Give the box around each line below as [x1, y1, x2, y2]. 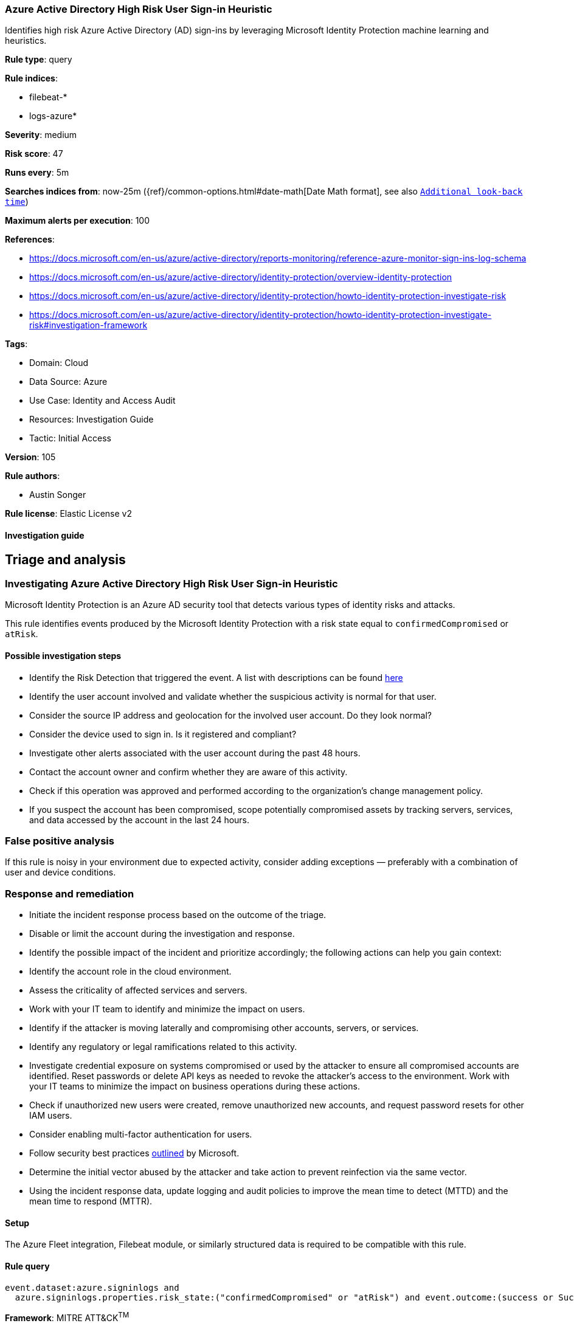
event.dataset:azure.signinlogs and [5, 1282, 179, 1293]
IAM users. [29, 1110, 72, 1121]
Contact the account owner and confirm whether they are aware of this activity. [29, 766, 348, 777]
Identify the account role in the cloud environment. [29, 966, 232, 977]
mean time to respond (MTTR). [29, 1196, 153, 1207]
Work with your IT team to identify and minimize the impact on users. [29, 1004, 305, 1015]
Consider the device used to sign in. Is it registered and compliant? [29, 728, 297, 739]
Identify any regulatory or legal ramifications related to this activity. [29, 1041, 297, 1052]
